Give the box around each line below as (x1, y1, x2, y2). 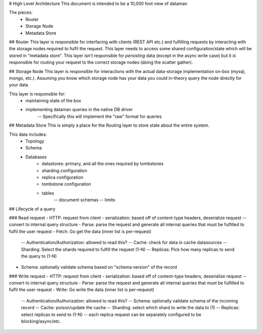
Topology (25, 138, 45, 144)
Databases (25, 154, 47, 160)
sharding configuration (42, 167, 87, 173)
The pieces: (9, 10, 33, 16)
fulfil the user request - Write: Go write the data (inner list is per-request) (9, 287, 155, 293)
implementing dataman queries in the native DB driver (25, 107, 133, 112)
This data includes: (9, 131, 47, 137)
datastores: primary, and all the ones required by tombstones (42, 161, 164, 167)
